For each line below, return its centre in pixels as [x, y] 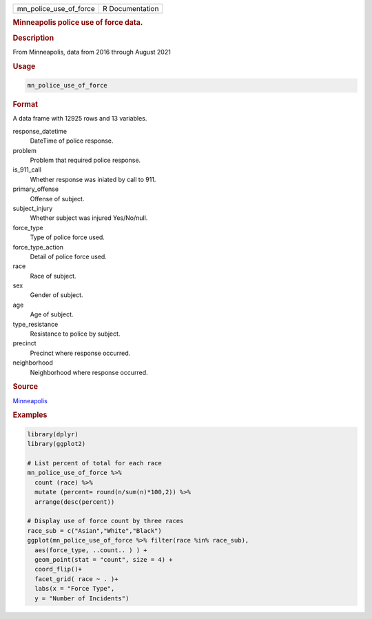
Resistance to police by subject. [75, 334]
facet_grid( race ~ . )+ [76, 579]
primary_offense [35, 189]
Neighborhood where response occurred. [89, 372]
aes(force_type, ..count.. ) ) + [91, 550]
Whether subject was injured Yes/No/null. [89, 218]
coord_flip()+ [59, 569]
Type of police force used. [67, 237]
